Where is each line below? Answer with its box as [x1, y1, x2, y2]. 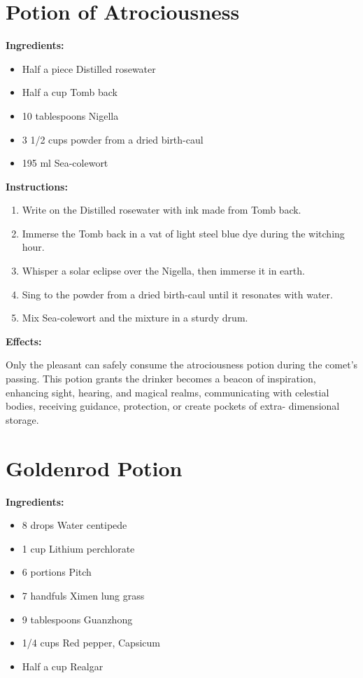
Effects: [6, 333, 42, 348]
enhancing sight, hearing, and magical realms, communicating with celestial [6, 385, 329, 399]
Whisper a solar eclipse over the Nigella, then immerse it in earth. [22, 263, 305, 278]
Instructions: [6, 179, 68, 193]
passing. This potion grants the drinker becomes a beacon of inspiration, [6, 371, 316, 386]
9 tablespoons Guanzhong [22, 611, 133, 626]
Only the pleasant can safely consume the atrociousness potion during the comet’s [6, 357, 358, 372]
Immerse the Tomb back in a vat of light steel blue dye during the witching [22, 226, 345, 240]
